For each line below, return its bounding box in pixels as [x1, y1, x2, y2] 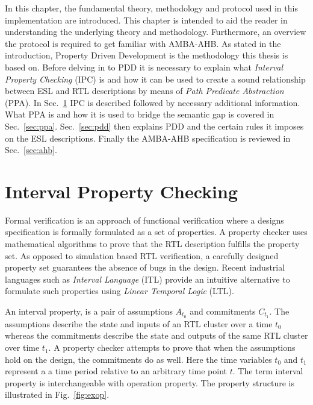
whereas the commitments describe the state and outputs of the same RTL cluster [5, 329, 308, 342]
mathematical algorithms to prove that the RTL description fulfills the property [5, 237, 300, 250]
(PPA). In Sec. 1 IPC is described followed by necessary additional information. [5, 96, 300, 108]
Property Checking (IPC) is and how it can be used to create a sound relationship [5, 72, 306, 85]
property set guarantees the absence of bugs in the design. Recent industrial [5, 261, 285, 274]
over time [5, 341, 40, 354]
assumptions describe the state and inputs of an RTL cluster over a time [5, 317, 273, 330]
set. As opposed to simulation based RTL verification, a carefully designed [5, 249, 279, 262]
